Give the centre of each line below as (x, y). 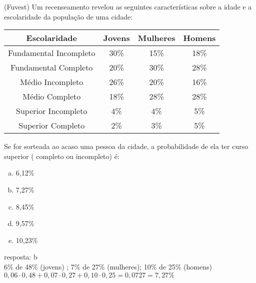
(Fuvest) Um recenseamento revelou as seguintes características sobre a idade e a (128, 6)
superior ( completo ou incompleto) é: (62, 156)
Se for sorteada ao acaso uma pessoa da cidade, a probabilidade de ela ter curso (126, 146)
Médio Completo (52, 96)
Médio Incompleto (52, 82)
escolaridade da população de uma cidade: (68, 16)
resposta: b (21, 257)
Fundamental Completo (52, 67)
